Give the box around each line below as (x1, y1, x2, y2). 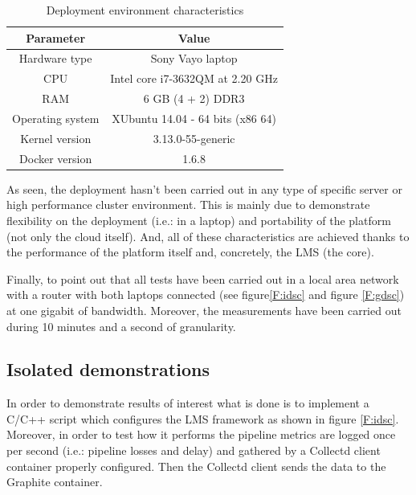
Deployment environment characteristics (46, 2, 244, 18)
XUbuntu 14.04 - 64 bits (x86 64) (112, 109, 276, 126)
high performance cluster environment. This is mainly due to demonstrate (6, 196, 370, 213)
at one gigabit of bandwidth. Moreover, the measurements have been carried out (6, 301, 402, 318)
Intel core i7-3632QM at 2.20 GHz (110, 70, 278, 87)
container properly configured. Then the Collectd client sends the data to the (6, 457, 386, 474)
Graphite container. (6, 473, 103, 490)
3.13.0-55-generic (153, 129, 235, 146)
